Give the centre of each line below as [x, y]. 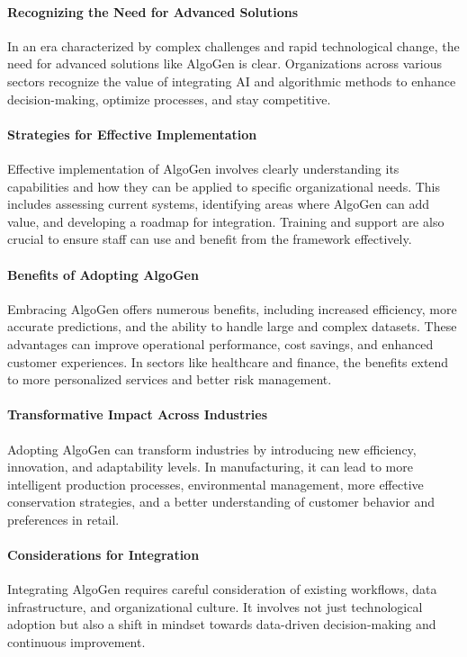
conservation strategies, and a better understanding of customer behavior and [221, 502]
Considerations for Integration [103, 555]
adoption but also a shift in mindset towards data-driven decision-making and [222, 624]
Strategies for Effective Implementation [132, 134]
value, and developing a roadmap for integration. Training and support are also [226, 221]
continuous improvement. [76, 642]
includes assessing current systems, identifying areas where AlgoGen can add [219, 204]
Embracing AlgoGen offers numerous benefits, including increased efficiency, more [232, 308]
